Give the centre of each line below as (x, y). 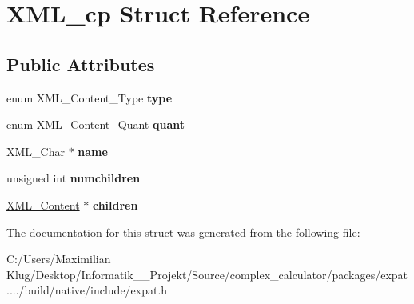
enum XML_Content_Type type (90, 97)
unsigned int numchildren (74, 178)
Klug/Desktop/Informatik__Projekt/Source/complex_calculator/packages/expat (207, 274)
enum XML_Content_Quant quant (96, 124)
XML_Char (36, 151)
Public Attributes (81, 64)
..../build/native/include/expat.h (87, 290)
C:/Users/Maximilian (59, 259)
